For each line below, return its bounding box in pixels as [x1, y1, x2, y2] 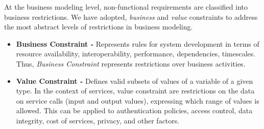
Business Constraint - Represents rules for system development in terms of [16, 38, 259, 49]
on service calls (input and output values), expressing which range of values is [16, 95, 259, 106]
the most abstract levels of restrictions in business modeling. [4, 21, 193, 32]
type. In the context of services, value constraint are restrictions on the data [16, 85, 255, 96]
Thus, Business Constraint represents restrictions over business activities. [16, 58, 246, 69]
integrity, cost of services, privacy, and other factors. [16, 115, 180, 125]
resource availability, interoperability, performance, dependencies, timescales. [16, 48, 256, 59]
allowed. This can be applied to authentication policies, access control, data [16, 105, 253, 116]
